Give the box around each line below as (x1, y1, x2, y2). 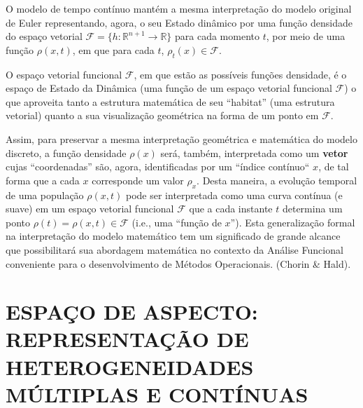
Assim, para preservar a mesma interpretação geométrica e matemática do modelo (6, 131, 357, 146)
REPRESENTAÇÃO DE (6, 325, 249, 353)
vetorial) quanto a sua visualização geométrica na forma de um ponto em (6, 108, 319, 123)
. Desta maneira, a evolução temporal (197, 172, 357, 187)
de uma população (6, 187, 84, 202)
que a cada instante (189, 201, 273, 216)
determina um (282, 201, 343, 216)
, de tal (318, 159, 349, 174)
